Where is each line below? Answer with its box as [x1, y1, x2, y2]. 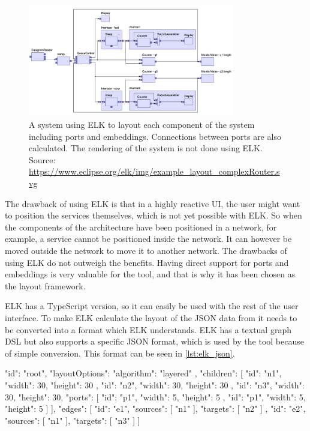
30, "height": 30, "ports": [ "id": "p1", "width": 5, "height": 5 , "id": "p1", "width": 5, [5, 390, 306, 403]
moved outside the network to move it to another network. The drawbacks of [5, 244, 287, 257]
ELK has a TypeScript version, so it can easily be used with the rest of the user [5, 300, 299, 312]
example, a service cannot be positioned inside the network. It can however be [5, 232, 292, 245]
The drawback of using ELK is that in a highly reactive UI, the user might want [5, 197, 300, 209]
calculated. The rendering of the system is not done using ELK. [29, 142, 263, 154]
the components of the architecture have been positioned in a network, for [5, 220, 277, 233]
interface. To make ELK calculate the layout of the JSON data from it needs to [5, 311, 297, 324]
